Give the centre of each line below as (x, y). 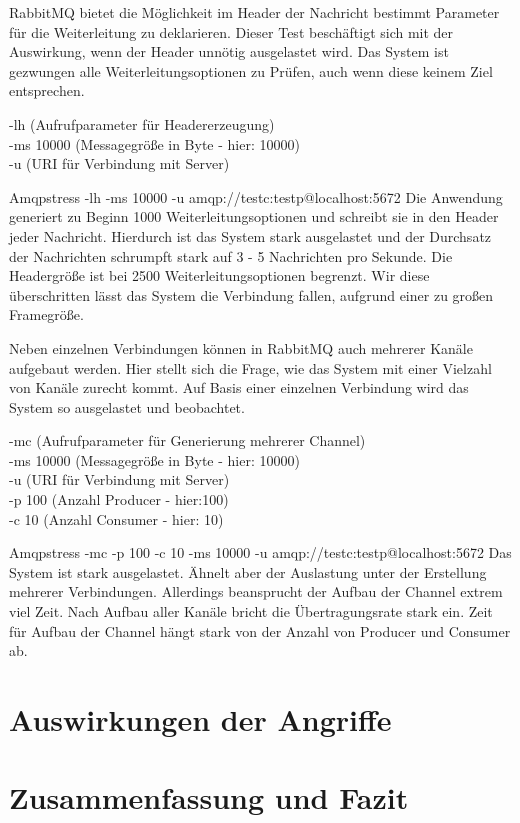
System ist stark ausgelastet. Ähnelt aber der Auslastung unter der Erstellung (248, 571)
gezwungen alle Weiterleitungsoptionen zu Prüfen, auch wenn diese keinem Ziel (251, 70)
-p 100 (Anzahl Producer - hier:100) (119, 499)
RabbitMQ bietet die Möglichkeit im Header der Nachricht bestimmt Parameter (254, 12)
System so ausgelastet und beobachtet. (127, 406)
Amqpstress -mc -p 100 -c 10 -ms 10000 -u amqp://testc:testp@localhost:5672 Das (260, 552)
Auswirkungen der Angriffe (200, 719)
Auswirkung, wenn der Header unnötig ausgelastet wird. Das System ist (229, 51)
